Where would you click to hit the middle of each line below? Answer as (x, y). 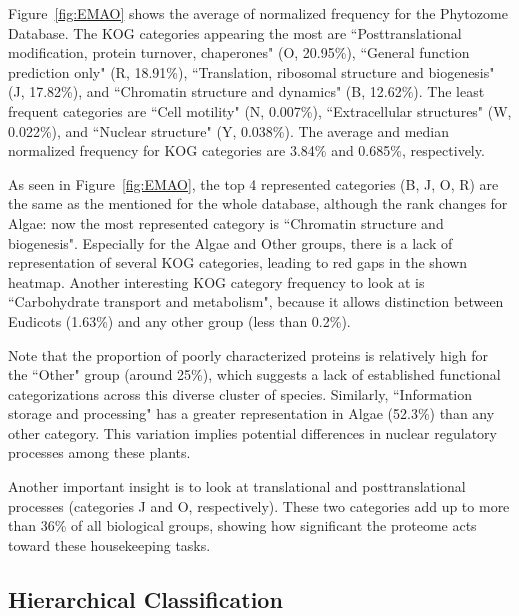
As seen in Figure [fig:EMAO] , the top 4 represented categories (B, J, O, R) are (253, 183)
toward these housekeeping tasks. (109, 544)
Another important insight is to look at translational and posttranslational (237, 486)
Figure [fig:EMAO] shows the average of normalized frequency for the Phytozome (258, 13)
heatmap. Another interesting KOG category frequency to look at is (216, 281)
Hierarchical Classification (145, 598)
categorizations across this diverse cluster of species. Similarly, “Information (240, 393)
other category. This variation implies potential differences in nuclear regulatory (252, 432)
